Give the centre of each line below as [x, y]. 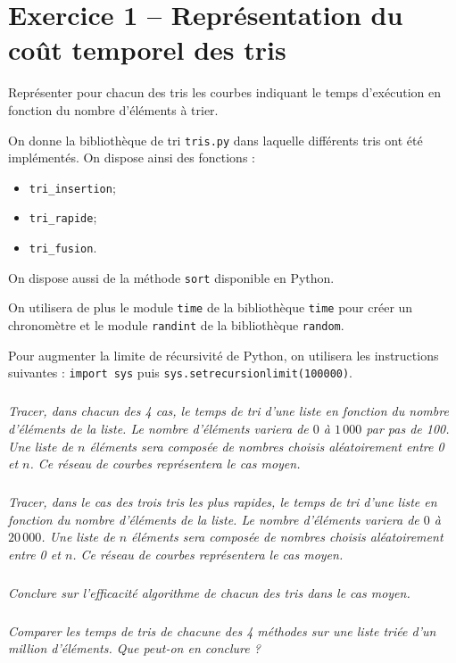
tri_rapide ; [63, 217]
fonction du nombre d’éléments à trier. [113, 109]
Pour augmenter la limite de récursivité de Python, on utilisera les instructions [224, 355]
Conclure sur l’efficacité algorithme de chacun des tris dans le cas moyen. [209, 592]
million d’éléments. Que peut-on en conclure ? [134, 648]
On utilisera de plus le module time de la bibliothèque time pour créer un [211, 307]
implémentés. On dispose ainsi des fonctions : [132, 157]
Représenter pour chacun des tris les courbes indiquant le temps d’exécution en [224, 92]
